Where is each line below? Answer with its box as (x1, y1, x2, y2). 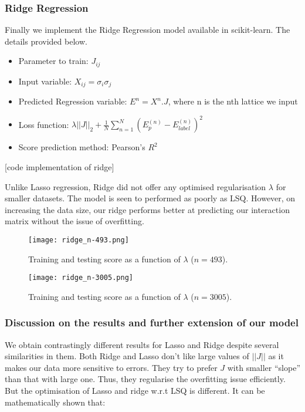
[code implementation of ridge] (5, 161, 114, 173)
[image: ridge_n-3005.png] (28, 273, 133, 282)
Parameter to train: (18, 55, 89, 67)
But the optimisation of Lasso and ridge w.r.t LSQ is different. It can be (5, 384, 265, 397)
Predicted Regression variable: (18, 95, 127, 107)
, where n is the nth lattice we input (168, 95, 298, 107)
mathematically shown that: (5, 396, 106, 408)
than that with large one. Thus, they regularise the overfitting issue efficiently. (5, 373, 286, 385)
